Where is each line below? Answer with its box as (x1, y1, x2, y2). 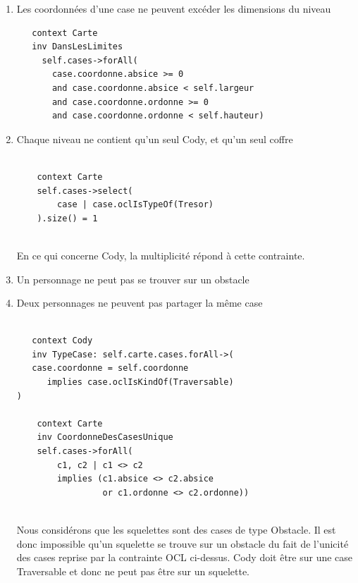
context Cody (32, 336, 93, 346)
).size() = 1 (37, 213, 98, 223)
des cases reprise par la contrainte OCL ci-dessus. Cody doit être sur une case (16, 550, 353, 565)
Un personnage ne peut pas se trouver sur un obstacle (16, 271, 249, 286)
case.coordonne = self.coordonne (32, 363, 189, 374)
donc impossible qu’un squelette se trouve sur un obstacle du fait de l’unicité (16, 536, 349, 551)
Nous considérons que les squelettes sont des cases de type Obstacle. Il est (16, 522, 336, 536)
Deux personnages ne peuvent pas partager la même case (16, 295, 263, 310)
